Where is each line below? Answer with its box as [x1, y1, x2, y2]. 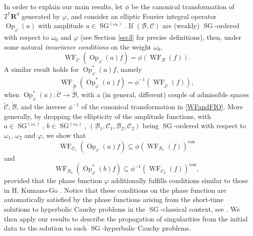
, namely [116, 64, 142, 74]
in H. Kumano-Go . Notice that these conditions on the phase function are [4, 185, 227, 195]
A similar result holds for [4, 64, 79, 74]
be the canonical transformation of [131, 1, 234, 11]
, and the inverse [17, 101, 66, 112]
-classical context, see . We [160, 203, 240, 214]
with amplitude [38, 20, 84, 31]
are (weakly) [162, 20, 200, 31]
